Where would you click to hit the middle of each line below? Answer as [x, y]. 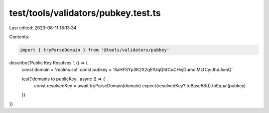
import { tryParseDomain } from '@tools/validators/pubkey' [95, 50]
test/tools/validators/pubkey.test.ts [85, 13]
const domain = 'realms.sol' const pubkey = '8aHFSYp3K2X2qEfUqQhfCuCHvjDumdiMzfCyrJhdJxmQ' [127, 70]
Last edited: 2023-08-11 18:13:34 [43, 28]
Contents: [19, 37]
